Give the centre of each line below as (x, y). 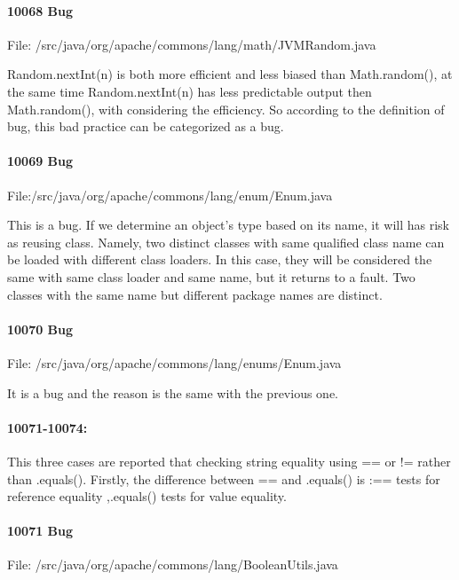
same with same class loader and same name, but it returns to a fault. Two (211, 276)
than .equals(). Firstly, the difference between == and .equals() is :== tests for (224, 478)
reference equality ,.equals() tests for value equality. (147, 496)
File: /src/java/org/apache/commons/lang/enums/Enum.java (174, 362)
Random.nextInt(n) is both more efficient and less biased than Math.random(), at (230, 74)
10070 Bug (40, 329)
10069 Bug (40, 161)
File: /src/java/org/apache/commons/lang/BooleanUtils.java (173, 564)
